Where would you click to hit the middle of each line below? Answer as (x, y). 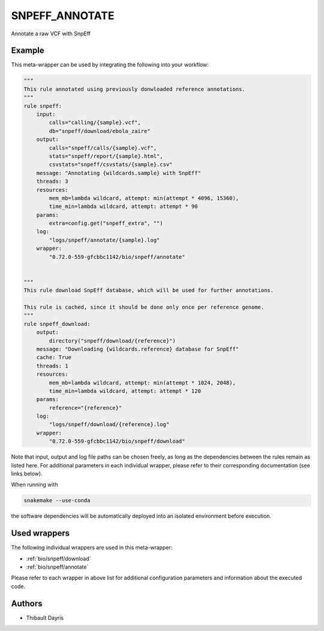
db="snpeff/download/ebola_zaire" (100, 131)
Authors (27, 603)
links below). (27, 474)
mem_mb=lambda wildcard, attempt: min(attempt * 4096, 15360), (144, 198)
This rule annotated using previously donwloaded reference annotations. (134, 89)
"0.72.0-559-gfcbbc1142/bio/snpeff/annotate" (117, 257)
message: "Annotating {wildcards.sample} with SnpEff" (118, 173)
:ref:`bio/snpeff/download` (58, 558)
